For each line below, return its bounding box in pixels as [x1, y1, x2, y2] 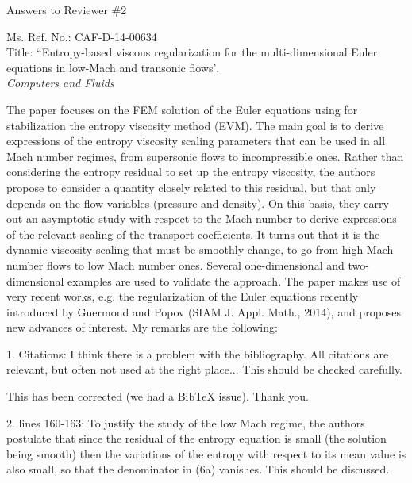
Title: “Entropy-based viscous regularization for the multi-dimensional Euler [6, 44, 378, 60]
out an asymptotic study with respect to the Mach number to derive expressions [6, 210, 397, 227]
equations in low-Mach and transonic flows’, [6, 59, 220, 75]
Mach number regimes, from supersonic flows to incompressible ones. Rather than [6, 148, 404, 164]
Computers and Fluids [6, 75, 114, 91]
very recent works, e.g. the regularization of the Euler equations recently [6, 288, 359, 305]
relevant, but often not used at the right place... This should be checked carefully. [6, 361, 402, 378]
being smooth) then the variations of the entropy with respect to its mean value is [6, 445, 406, 462]
